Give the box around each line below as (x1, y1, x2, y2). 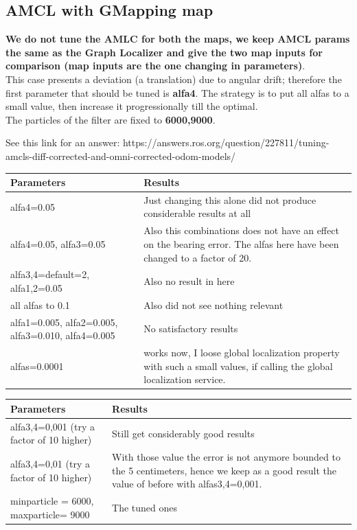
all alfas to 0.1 (10, 297, 70, 312)
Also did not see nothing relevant (143, 297, 284, 312)
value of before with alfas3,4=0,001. (112, 476, 262, 491)
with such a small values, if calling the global (143, 358, 333, 373)
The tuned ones (112, 500, 178, 514)
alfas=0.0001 (10, 358, 64, 373)
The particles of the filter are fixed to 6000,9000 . (5, 112, 216, 126)
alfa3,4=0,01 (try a (10, 456, 90, 470)
